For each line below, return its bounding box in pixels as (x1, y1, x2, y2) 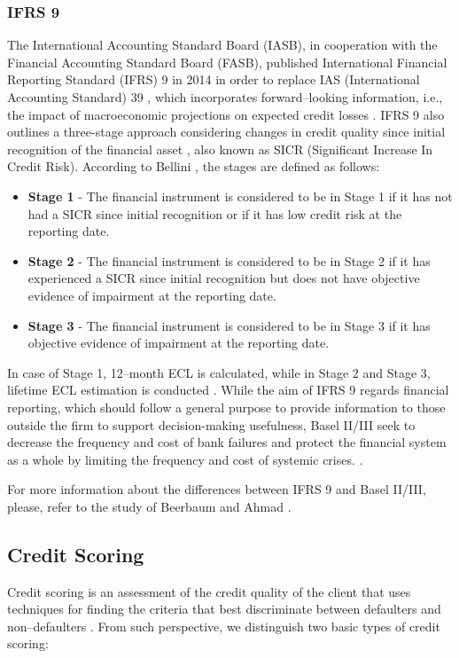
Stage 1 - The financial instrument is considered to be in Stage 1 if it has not (27, 186, 453, 205)
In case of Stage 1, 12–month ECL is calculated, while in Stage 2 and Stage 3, (7, 363, 431, 381)
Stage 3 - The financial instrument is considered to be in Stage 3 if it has (27, 316, 431, 334)
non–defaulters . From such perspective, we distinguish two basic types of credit (7, 616, 440, 635)
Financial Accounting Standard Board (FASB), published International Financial (7, 52, 447, 71)
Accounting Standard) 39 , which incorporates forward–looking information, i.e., (7, 88, 443, 106)
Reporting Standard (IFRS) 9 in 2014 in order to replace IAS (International (7, 70, 420, 89)
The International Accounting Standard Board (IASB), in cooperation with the (7, 35, 438, 54)
